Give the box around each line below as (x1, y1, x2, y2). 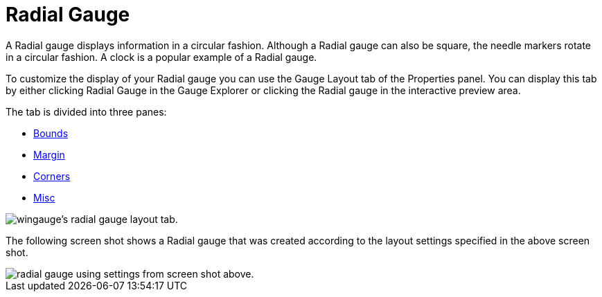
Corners (33, 170, 71, 182)
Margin (33, 148, 65, 161)
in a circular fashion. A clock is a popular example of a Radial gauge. (6, 51, 317, 63)
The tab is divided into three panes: (6, 105, 167, 118)
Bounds (33, 127, 69, 139)
